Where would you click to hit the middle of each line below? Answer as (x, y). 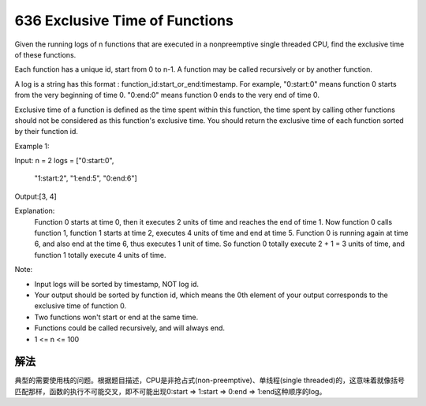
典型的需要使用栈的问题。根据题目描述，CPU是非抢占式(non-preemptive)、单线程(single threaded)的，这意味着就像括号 (210, 380)
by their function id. (47, 132)
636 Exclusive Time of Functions (124, 20)
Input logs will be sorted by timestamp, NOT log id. (117, 284)
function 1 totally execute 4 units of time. (100, 255)
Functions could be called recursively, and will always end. (129, 328)
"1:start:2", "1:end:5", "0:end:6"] (86, 178)
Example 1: (32, 146)
